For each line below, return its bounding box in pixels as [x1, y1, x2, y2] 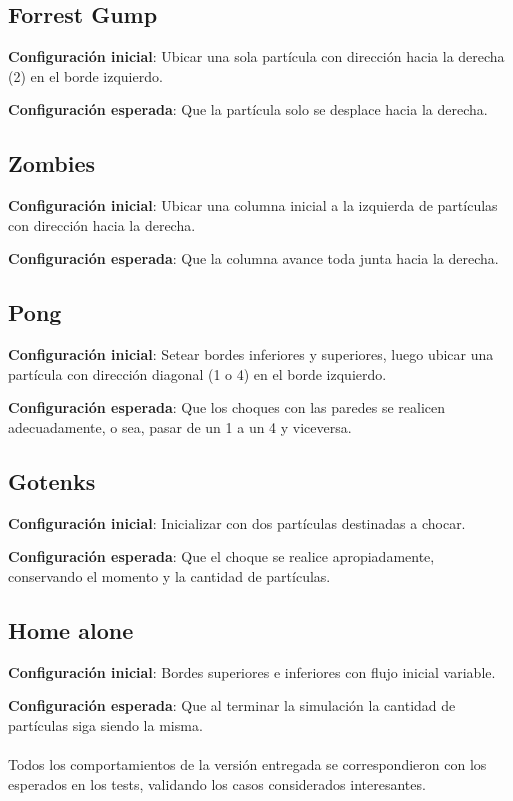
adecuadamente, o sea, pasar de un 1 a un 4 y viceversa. [8, 416, 352, 437]
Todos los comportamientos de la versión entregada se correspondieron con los [8, 754, 487, 775]
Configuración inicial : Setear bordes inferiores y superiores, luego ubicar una [8, 344, 494, 365]
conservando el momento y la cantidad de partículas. [8, 565, 331, 586]
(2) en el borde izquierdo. [8, 65, 163, 86]
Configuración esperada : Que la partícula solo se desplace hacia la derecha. [8, 99, 488, 120]
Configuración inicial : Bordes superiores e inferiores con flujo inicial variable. [8, 661, 496, 682]
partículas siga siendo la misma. [8, 714, 203, 735]
